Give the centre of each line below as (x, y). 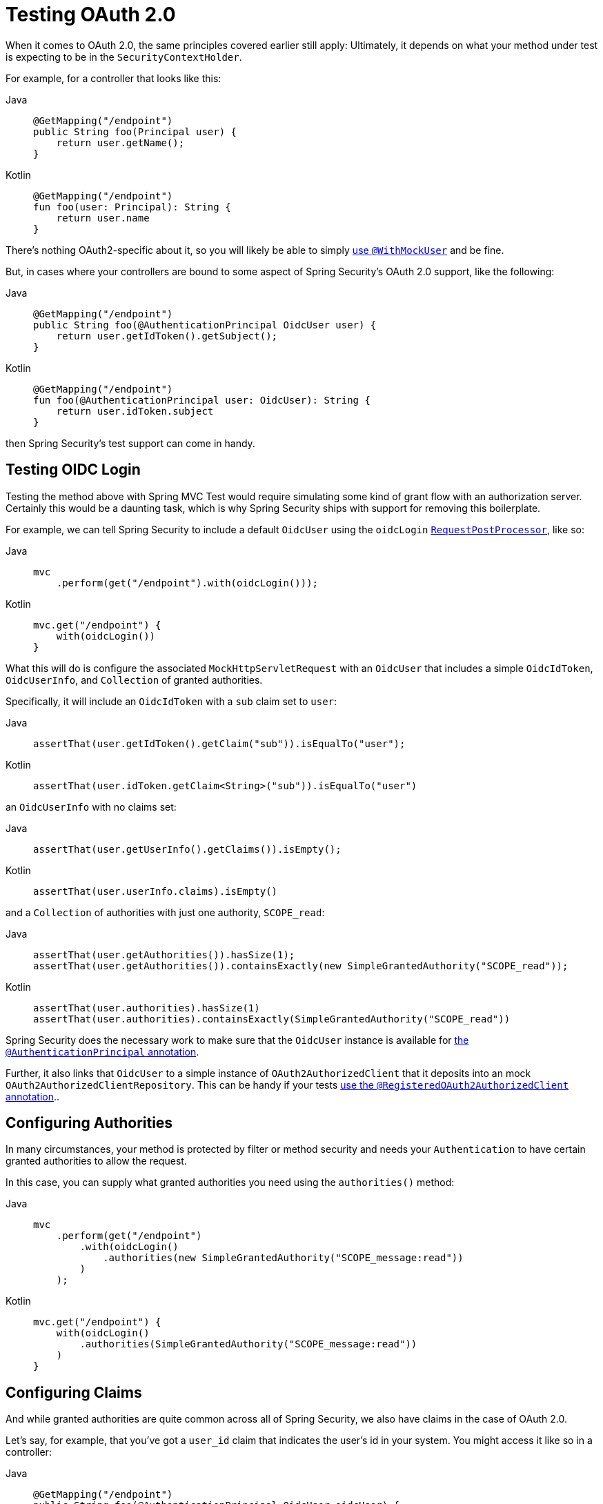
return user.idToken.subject (135, 411)
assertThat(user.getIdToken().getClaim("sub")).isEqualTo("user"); (219, 743)
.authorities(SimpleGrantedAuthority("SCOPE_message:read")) (248, 1344)
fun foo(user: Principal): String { (132, 207)
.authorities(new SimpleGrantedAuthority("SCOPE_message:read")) (283, 1258)
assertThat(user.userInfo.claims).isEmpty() (156, 891)
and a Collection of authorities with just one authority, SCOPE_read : (165, 912)
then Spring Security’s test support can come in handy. (130, 443)
